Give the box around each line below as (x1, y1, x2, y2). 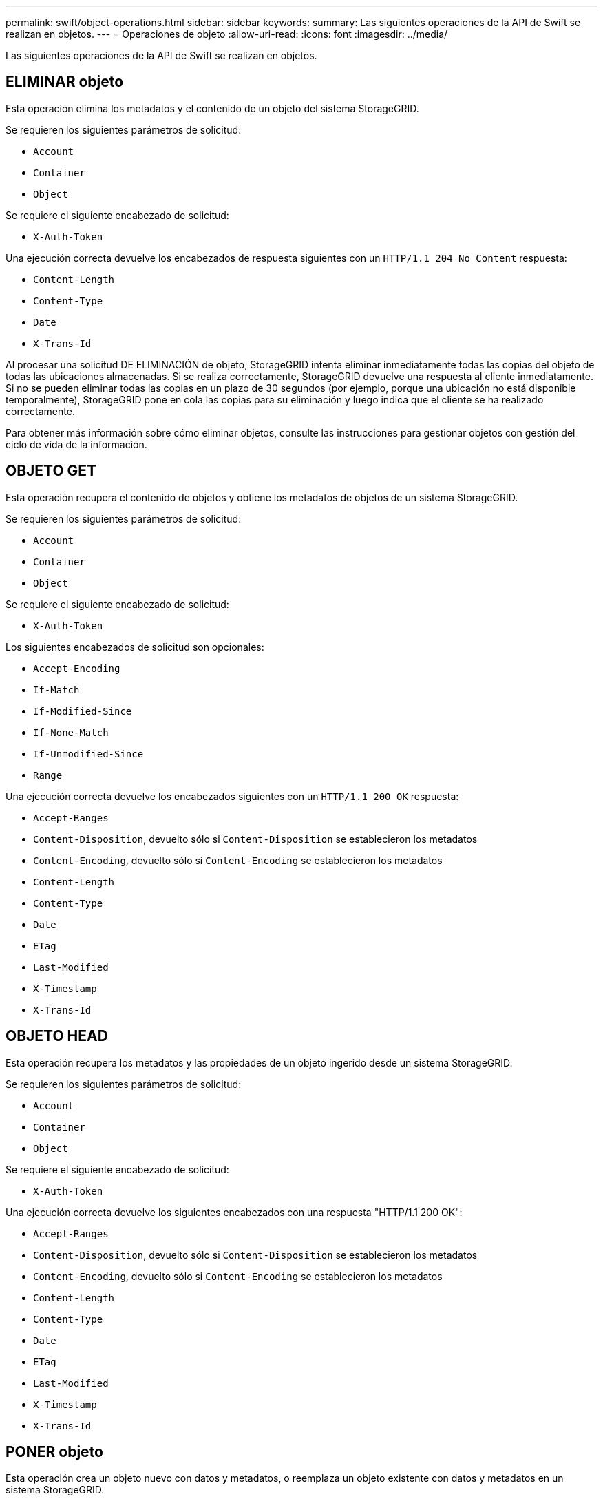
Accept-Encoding (33, 662, 120, 674)
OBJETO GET (6, 462, 97, 480)
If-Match (33, 684, 80, 695)
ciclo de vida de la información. (6, 438, 147, 450)
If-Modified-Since (33, 705, 132, 717)
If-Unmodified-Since (33, 748, 144, 759)
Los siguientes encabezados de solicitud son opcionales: (6, 640, 264, 653)
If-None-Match (33, 726, 109, 738)
